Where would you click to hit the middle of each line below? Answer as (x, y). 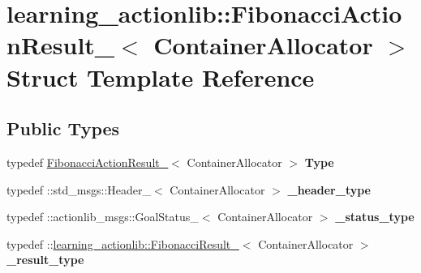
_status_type (375, 217)
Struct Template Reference (161, 77)
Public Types (63, 128)
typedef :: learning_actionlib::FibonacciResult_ (123, 243)
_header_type (329, 189)
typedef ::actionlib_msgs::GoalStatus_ (103, 217)
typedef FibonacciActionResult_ (88, 162)
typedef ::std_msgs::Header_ (79, 189)
